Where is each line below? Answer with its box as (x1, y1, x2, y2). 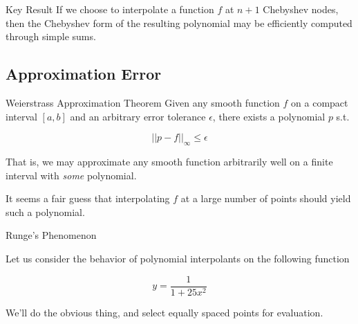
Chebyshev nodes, (263, 2, 339, 16)
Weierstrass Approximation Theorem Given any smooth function (6, 95, 280, 109)
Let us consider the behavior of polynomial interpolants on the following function (6, 251, 350, 265)
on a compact (291, 95, 348, 109)
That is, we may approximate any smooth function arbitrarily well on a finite (6, 154, 333, 168)
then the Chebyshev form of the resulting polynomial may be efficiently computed (6, 15, 352, 30)
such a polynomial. (6, 204, 85, 219)
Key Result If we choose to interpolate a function (6, 2, 214, 16)
